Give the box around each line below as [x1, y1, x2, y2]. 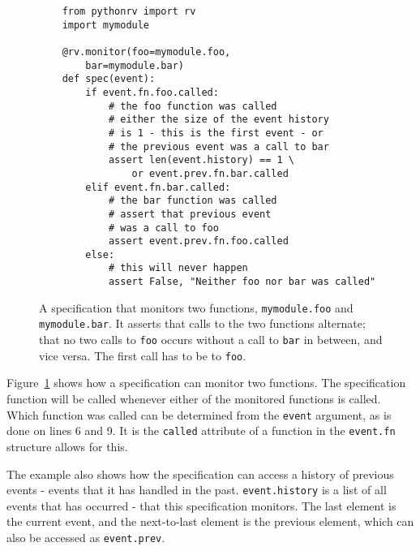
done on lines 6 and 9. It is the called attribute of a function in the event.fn [6, 422, 396, 439]
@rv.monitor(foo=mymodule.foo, [62, 45, 231, 58]
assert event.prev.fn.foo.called [108, 235, 289, 248]
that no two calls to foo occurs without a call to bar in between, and [39, 331, 383, 348]
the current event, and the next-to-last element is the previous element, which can [6, 513, 414, 530]
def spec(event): [62, 73, 156, 85]
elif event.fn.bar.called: [85, 181, 231, 193]
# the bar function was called [108, 195, 277, 207]
